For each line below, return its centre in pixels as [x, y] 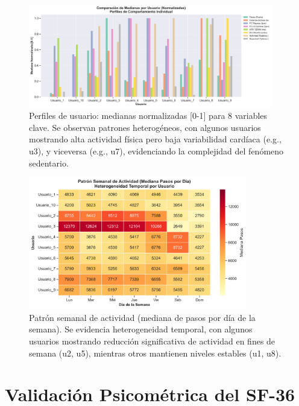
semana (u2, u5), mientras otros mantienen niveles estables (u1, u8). [155, 353]
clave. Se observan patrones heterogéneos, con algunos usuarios [145, 127]
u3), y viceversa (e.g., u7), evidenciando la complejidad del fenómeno [156, 151]
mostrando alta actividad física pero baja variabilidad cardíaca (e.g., [155, 139]
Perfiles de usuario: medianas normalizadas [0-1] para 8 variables [148, 116]
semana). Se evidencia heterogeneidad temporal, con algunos [141, 329]
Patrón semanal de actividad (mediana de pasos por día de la [142, 317]
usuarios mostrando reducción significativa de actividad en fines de [152, 341]
